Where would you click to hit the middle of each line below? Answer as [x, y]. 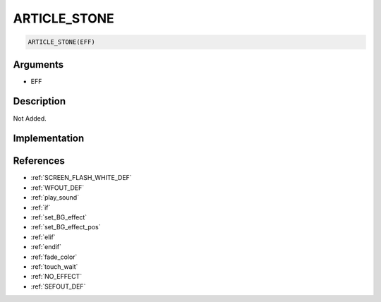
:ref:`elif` [43, 237]
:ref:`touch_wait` [54, 266]
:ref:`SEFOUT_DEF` [58, 286]
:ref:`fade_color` [54, 257]
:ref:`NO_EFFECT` [56, 277]
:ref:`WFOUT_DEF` [58, 188]
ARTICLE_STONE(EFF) [61, 42]
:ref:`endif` [46, 247]
